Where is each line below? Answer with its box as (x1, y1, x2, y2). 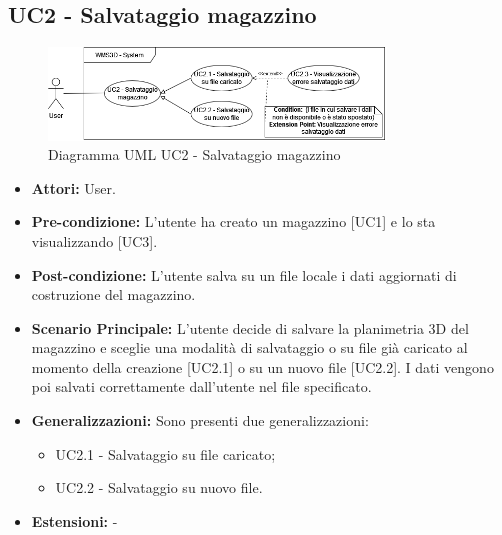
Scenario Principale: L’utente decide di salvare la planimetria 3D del (31, 317, 469, 338)
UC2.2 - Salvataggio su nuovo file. (55, 477, 263, 498)
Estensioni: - (31, 510, 118, 531)
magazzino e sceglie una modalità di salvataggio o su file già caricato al (31, 337, 468, 358)
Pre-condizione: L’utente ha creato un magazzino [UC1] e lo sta (31, 211, 436, 232)
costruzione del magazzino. (31, 284, 196, 305)
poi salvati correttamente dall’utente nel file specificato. (31, 376, 372, 397)
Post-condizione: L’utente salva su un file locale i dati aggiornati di (31, 264, 457, 285)
